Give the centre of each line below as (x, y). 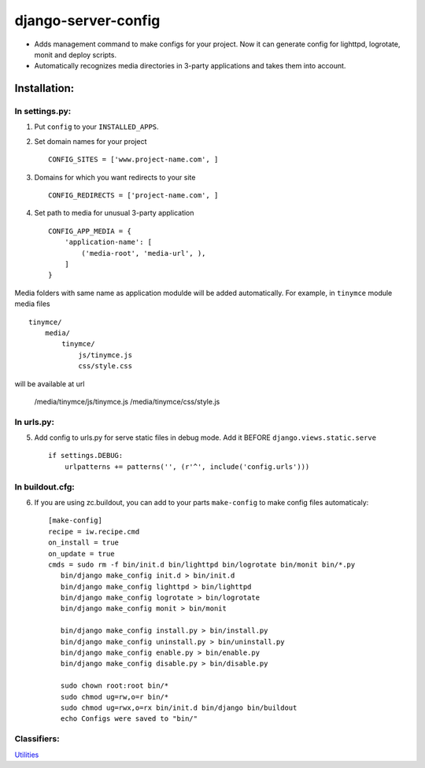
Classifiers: (37, 739)
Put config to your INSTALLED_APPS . (96, 127)
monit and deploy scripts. (76, 54)
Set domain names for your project (91, 141)
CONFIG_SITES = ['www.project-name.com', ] (133, 160)
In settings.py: (43, 112)
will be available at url (50, 384)
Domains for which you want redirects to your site (115, 177)
